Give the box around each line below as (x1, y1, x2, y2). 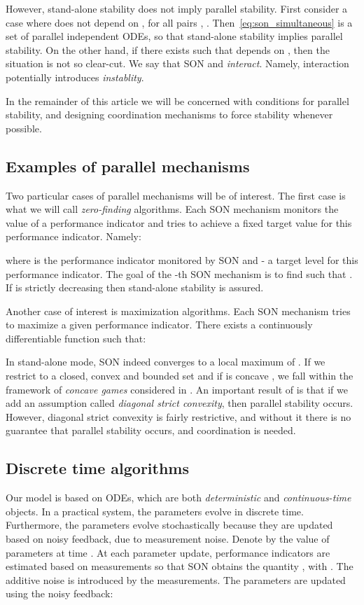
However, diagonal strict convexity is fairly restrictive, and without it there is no (6, 409, 351, 424)
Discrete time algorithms (6, 457, 190, 479)
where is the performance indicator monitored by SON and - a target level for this (6, 252, 358, 267)
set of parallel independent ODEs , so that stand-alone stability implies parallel (6, 29, 343, 43)
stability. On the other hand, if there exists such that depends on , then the (6, 42, 330, 57)
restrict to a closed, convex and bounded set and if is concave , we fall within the (6, 368, 353, 383)
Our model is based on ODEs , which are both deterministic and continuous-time (6, 490, 351, 505)
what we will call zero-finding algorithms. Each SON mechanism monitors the (6, 202, 339, 216)
